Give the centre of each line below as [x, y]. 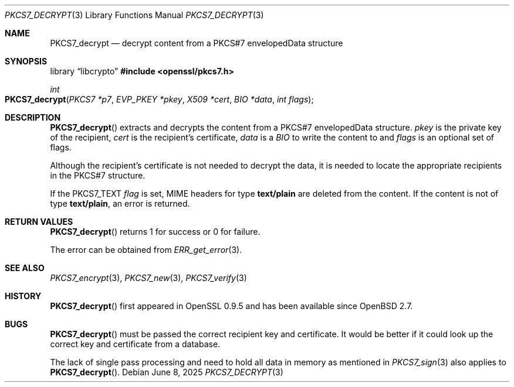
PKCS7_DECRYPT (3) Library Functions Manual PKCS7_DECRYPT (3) [134, 15]
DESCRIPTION [33, 117]
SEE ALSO [25, 268]
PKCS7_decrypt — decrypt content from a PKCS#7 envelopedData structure [197, 43]
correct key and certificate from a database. [135, 344]
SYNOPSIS [26, 61]
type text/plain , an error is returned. [120, 203]
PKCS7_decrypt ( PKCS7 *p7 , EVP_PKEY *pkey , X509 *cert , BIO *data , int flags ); [159, 99]
